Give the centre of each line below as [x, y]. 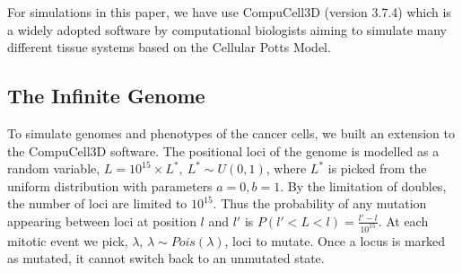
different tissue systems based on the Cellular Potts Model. [169, 47]
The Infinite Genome [106, 96]
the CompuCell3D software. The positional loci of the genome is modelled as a [223, 150]
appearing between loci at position [102, 220]
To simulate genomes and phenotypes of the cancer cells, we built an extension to [231, 132]
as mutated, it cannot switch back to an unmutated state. [166, 258]
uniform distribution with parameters [110, 185]
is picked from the [377, 168]
